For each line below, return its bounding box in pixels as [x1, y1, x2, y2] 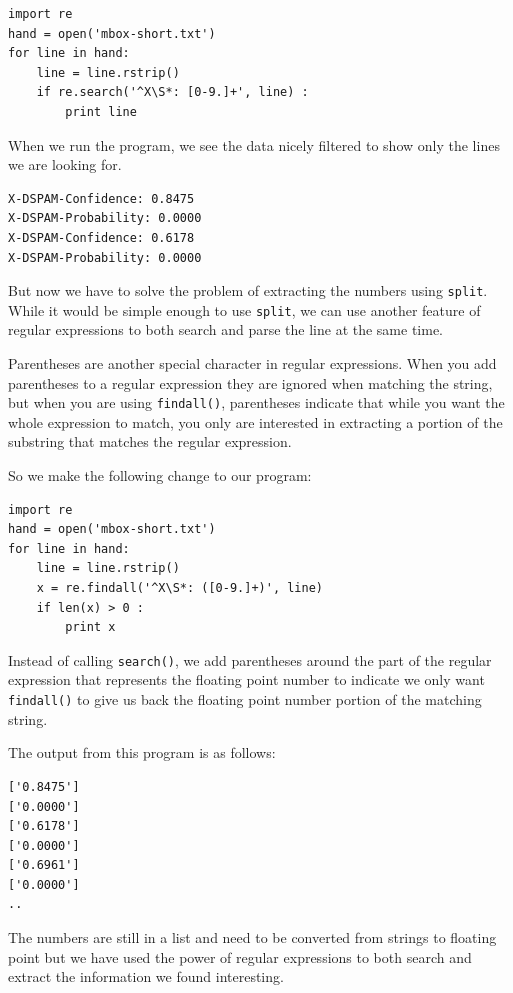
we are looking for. [8, 154, 122, 175]
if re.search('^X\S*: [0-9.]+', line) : [36, 85, 309, 100]
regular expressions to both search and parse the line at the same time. [8, 319, 444, 340]
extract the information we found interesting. [8, 966, 284, 987]
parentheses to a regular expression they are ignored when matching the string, [8, 372, 493, 393]
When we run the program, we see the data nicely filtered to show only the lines [8, 134, 500, 155]
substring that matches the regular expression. [8, 431, 292, 452]
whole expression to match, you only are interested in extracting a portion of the [8, 411, 503, 432]
